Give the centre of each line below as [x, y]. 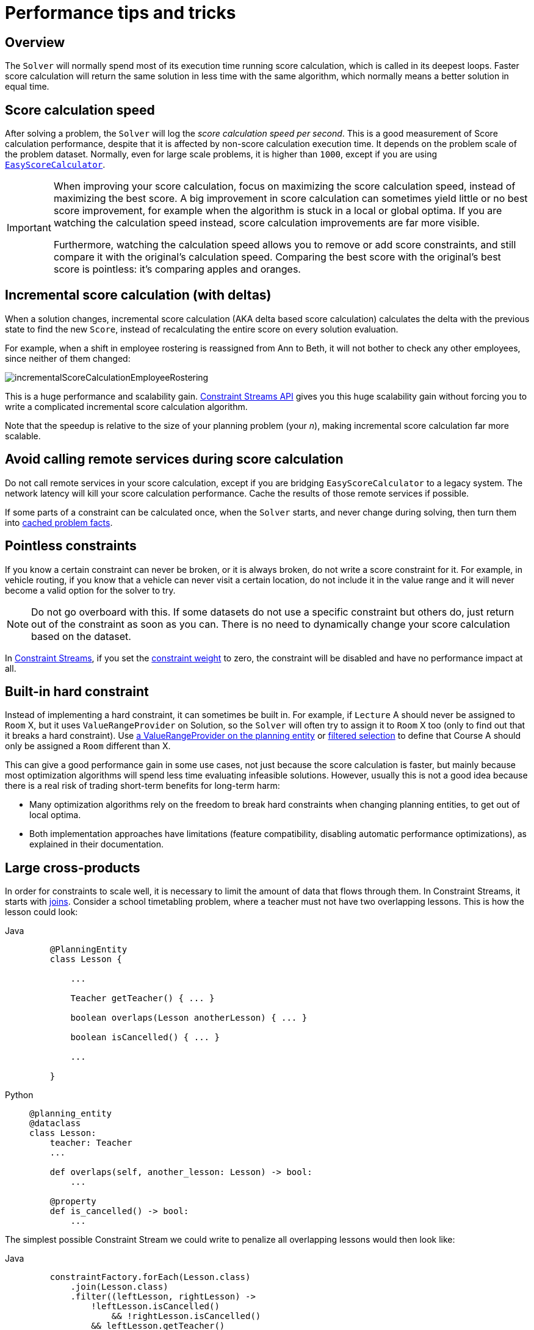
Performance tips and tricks [121, 13]
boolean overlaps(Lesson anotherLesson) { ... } [189, 1018]
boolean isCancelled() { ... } [145, 1037]
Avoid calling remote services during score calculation [174, 459]
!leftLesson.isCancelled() [155, 1307]
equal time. [27, 87]
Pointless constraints [71, 546]
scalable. [23, 436]
